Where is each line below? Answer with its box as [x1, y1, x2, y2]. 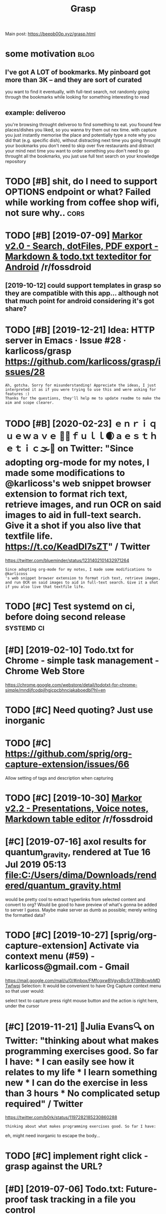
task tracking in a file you [30, 1194, 136, 1205]
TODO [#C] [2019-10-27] [5, 929, 109, 941]
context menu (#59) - [5, 950, 95, 961]
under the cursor [5, 1003, 40, 1008]
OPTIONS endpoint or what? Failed [5, 186, 151, 198]
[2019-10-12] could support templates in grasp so [5, 281, 162, 290]
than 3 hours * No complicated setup [5, 1088, 160, 1099]
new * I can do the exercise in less [5, 1077, 148, 1088]
